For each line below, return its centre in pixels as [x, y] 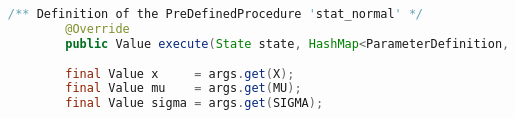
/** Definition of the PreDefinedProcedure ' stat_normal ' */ [216, 14]
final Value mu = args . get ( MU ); [183, 88]
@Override [97, 28]
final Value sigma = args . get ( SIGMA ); [194, 103]
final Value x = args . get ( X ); [180, 73]
